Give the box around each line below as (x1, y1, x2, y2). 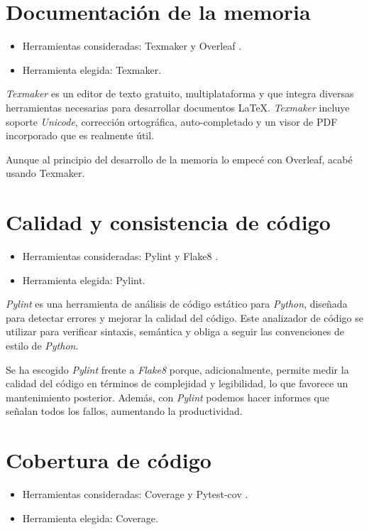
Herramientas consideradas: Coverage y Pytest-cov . (22, 487, 248, 502)
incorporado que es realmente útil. (6, 128, 155, 143)
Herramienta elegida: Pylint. (22, 272, 145, 287)
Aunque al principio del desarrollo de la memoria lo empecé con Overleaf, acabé (6, 151, 353, 166)
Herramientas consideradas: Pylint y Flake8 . (22, 249, 219, 263)
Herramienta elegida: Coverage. (22, 510, 158, 525)
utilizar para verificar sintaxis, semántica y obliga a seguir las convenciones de (6, 324, 345, 339)
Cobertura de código (6, 445, 211, 475)
